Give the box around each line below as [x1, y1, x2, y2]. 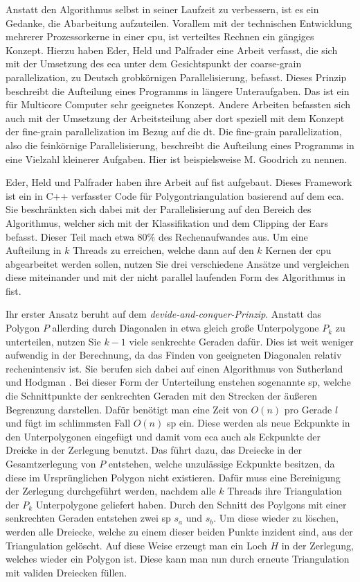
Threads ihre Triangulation [227, 483, 342, 498]
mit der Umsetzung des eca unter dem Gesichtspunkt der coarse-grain [6, 56, 302, 71]
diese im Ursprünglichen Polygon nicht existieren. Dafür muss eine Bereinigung [6, 470, 341, 484]
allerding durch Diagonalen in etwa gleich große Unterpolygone [52, 320, 319, 335]
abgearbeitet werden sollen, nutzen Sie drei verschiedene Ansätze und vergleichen [6, 256, 350, 271]
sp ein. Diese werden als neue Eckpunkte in [166, 416, 350, 430]
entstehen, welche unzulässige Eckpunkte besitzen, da [108, 456, 335, 470]
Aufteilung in [6, 243, 62, 257]
